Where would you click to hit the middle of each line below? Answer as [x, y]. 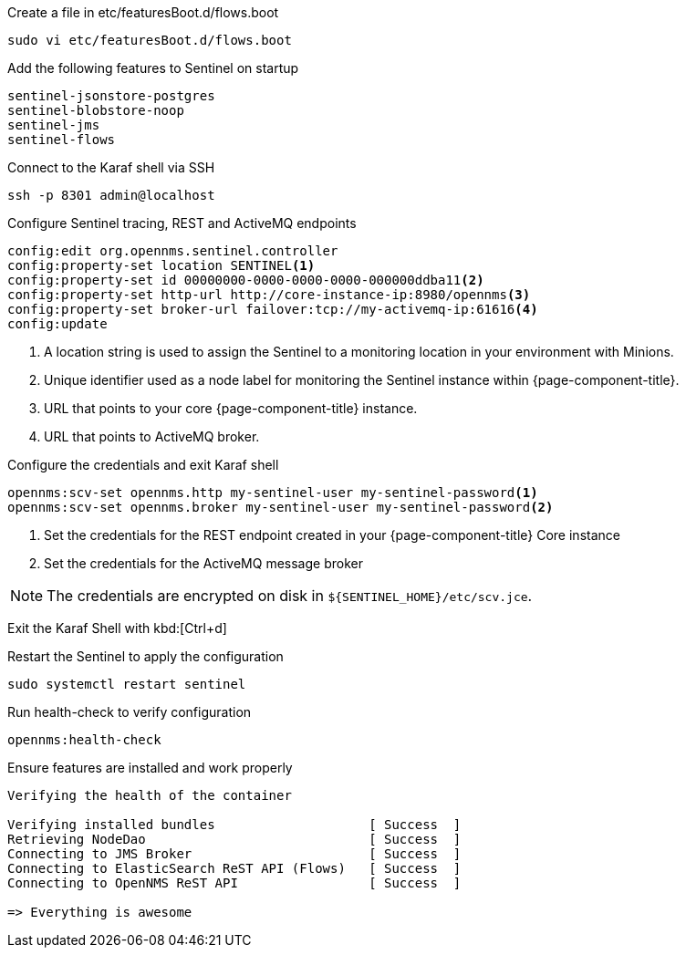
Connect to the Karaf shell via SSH [111, 167]
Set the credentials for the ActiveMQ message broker [203, 563]
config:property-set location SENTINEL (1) [161, 265]
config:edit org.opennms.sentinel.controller [173, 251]
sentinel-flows [62, 140]
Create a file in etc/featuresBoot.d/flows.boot [143, 12]
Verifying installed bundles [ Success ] [234, 825]
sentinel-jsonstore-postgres [111, 96]
